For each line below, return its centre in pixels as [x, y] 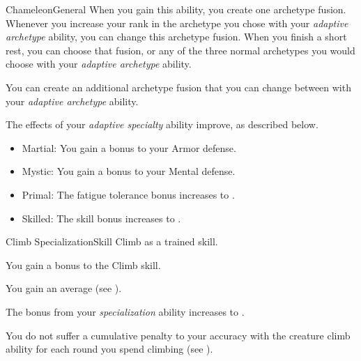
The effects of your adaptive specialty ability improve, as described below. [162, 124]
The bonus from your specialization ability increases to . [125, 311]
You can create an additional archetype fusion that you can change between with [178, 87]
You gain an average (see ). [64, 288]
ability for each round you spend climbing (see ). [109, 349]
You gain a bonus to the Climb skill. [83, 264]
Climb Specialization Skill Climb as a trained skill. [112, 241]
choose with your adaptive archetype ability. [99, 64]
